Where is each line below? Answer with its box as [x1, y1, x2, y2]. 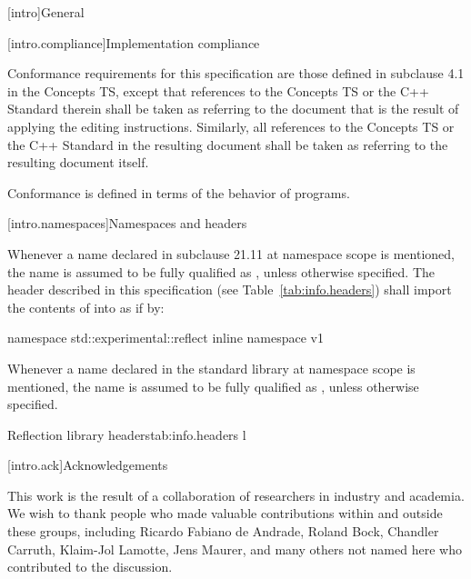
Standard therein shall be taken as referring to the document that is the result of [7, 99, 459, 118]
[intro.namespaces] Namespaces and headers [7, 214, 247, 233]
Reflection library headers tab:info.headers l [7, 424, 246, 444]
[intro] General [7, 3, 85, 21]
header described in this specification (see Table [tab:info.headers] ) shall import [7, 280, 452, 299]
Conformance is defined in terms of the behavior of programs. [7, 183, 350, 202]
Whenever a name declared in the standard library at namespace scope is [7, 358, 416, 377]
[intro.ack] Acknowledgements [7, 455, 168, 474]
